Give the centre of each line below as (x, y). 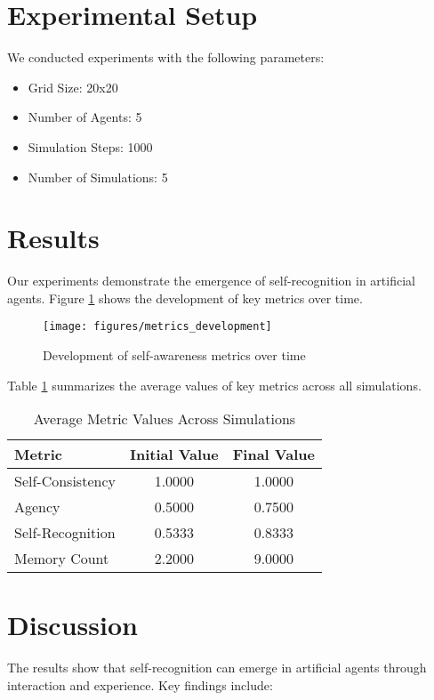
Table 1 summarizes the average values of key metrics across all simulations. (214, 385)
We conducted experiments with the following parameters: (166, 57)
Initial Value (174, 455)
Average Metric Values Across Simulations (165, 419)
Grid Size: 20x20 (73, 87)
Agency (37, 507)
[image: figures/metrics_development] (157, 327)
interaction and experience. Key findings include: (140, 684)
